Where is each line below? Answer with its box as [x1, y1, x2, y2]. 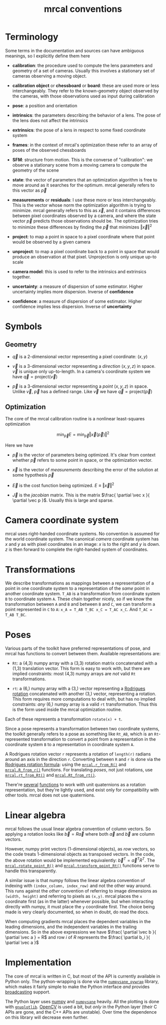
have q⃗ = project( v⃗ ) [12, 373, 58, 379]
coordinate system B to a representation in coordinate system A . [5, 742, 135, 748]
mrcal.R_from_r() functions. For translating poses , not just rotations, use [5, 767, 153, 773]
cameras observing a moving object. [12, 73, 87, 79]
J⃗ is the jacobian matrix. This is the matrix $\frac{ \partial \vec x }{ [12, 492, 150, 498]
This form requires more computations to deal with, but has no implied [12, 696, 156, 702]
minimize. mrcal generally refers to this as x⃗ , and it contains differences [12, 207, 161, 213]
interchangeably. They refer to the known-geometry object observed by [12, 88, 159, 93]
